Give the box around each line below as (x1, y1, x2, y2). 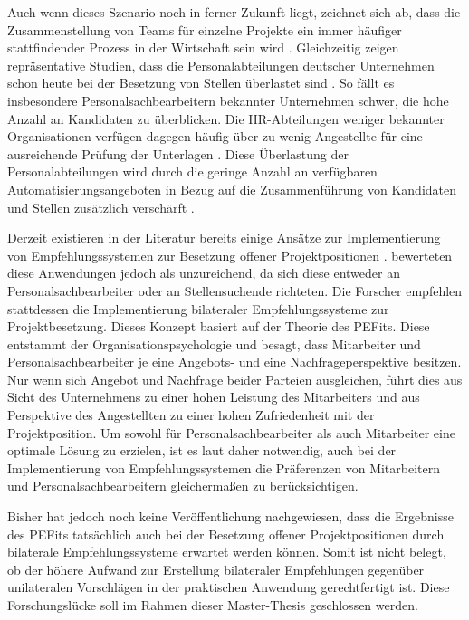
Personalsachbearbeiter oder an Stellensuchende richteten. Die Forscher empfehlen (7, 281, 463, 300)
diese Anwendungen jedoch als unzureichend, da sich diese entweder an (7, 263, 400, 282)
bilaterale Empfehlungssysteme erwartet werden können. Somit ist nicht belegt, (7, 542, 446, 561)
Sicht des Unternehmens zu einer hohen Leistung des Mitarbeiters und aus (7, 387, 420, 406)
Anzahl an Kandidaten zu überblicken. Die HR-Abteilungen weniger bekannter (7, 109, 445, 128)
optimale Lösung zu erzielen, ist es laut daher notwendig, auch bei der (7, 441, 397, 460)
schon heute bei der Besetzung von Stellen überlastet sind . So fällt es (7, 73, 395, 92)
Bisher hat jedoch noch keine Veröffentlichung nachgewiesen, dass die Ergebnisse (7, 507, 454, 526)
